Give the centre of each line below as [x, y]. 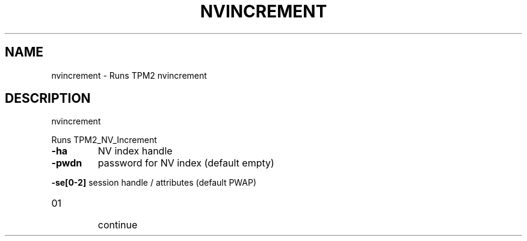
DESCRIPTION [48, 99]
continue [118, 225]
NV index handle [135, 151]
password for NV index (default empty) [186, 163]
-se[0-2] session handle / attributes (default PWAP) [154, 183]
